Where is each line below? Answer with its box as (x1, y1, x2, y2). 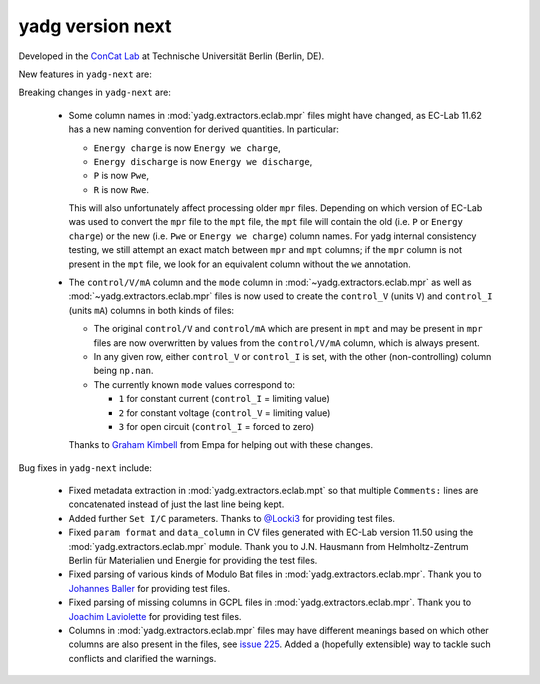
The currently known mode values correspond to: (93, 378, 295, 390)
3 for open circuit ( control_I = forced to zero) (118, 420, 315, 432)
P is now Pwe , (93, 170, 150, 182)
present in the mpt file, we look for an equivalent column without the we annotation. (68, 258, 412, 270)
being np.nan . (93, 365, 154, 377)
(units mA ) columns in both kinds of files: (68, 304, 235, 316)
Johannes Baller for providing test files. (68, 582, 230, 594)
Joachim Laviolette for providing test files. (68, 610, 242, 622)
